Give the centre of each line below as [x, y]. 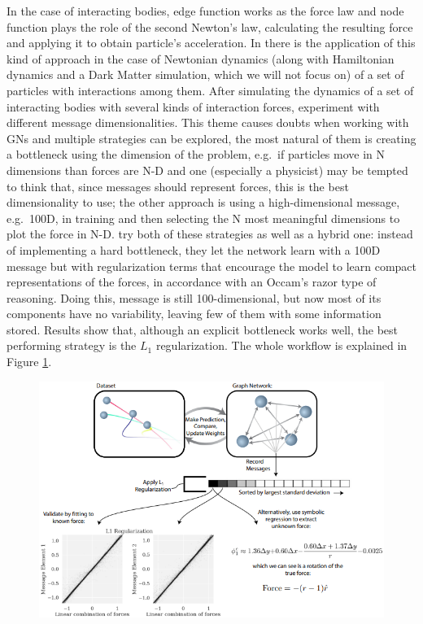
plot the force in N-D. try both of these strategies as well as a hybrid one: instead [210, 234]
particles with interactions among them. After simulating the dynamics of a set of [210, 90]
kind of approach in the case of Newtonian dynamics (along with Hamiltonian [201, 58]
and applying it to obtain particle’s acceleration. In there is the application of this [211, 43]
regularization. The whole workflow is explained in [281, 345]
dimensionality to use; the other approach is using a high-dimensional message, [203, 202]
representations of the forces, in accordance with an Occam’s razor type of [192, 282]
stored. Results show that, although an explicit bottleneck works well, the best [202, 329]
